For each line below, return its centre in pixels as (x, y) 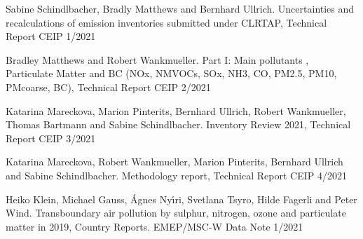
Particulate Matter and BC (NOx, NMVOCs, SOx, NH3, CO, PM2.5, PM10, (171, 73)
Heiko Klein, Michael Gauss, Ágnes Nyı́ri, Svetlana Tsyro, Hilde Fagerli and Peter (181, 199)
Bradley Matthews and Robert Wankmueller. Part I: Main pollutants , (157, 59)
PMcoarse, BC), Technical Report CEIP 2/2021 (108, 87)
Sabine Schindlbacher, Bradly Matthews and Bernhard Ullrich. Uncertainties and (180, 8)
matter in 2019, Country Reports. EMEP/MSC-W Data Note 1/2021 (155, 226)
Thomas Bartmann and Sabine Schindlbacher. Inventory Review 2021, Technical (178, 124)
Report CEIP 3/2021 (51, 138)
